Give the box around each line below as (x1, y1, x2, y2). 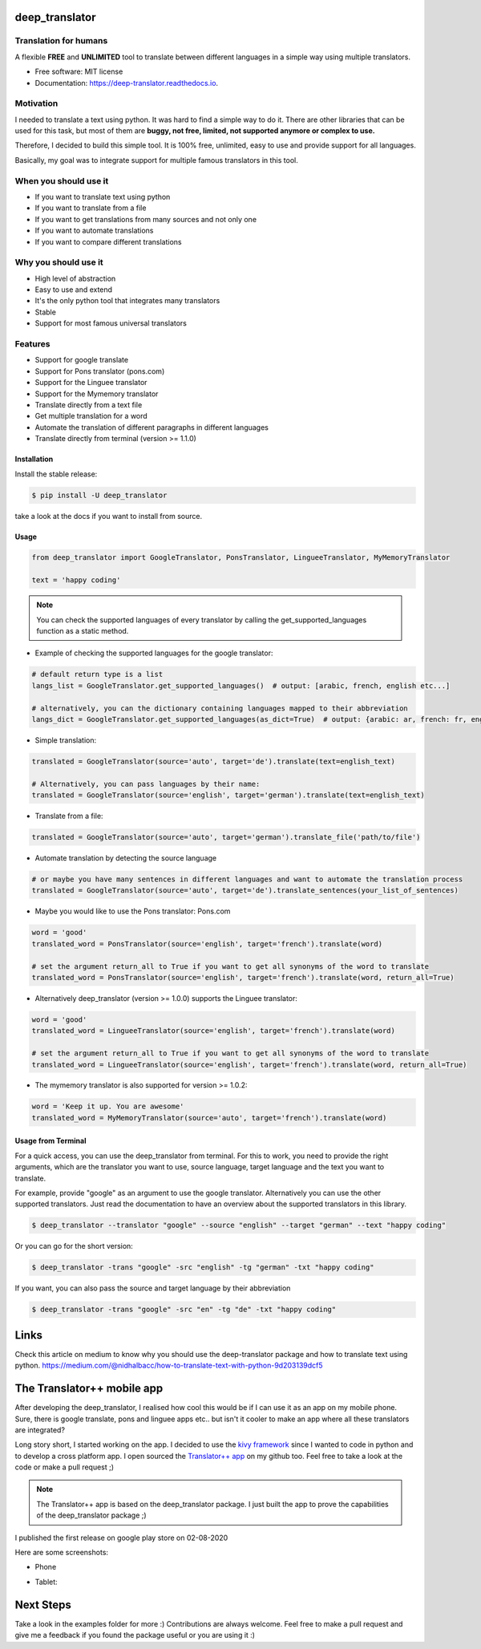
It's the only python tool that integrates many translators (34, 296, 220, 306)
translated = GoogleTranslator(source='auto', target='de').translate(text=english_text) (31, 756, 396, 766)
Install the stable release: (14, 469, 98, 479)
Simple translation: (34, 735, 96, 745)
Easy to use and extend (34, 285, 112, 294)
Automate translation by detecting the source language (34, 853, 217, 863)
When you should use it (14, 175, 109, 186)
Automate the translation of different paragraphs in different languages (34, 422, 269, 432)
